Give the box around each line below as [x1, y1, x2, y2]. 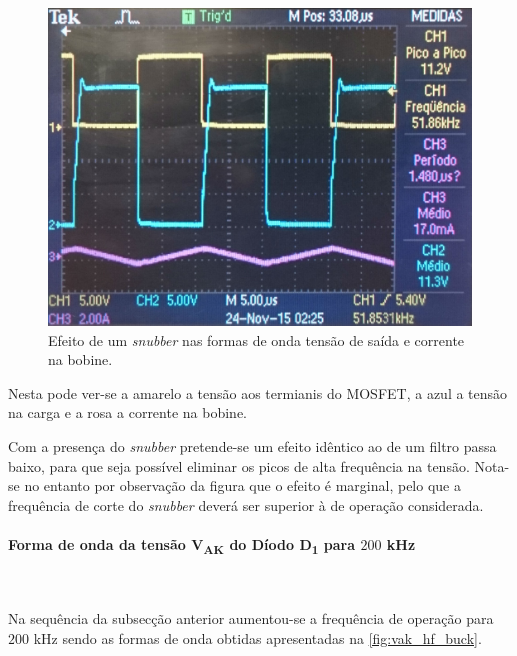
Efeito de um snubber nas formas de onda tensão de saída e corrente [48, 329, 465, 350]
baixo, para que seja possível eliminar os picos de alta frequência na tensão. [8, 455, 470, 476]
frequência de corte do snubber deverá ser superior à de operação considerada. [8, 494, 484, 515]
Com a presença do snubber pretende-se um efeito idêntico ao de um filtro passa [8, 435, 497, 456]
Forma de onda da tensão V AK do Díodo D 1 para [8, 533, 356, 557]
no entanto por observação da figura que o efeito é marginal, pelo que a [24, 475, 461, 496]
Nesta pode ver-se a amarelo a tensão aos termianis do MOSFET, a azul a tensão [8, 382, 508, 403]
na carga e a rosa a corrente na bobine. [8, 402, 247, 423]
